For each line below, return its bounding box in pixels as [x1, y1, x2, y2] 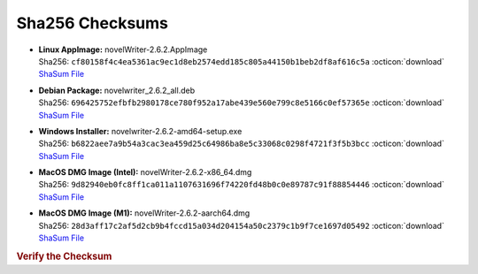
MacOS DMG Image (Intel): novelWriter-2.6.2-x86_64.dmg [38, 167, 252, 178]
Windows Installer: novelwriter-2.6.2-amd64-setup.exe [38, 126, 243, 136]
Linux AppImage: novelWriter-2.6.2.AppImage [38, 44, 208, 55]
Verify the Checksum [16, 250, 112, 263]
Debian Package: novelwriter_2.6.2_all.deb [38, 85, 195, 95]
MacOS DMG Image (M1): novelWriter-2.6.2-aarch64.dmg [38, 208, 251, 218]
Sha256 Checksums [16, 13, 168, 33]
